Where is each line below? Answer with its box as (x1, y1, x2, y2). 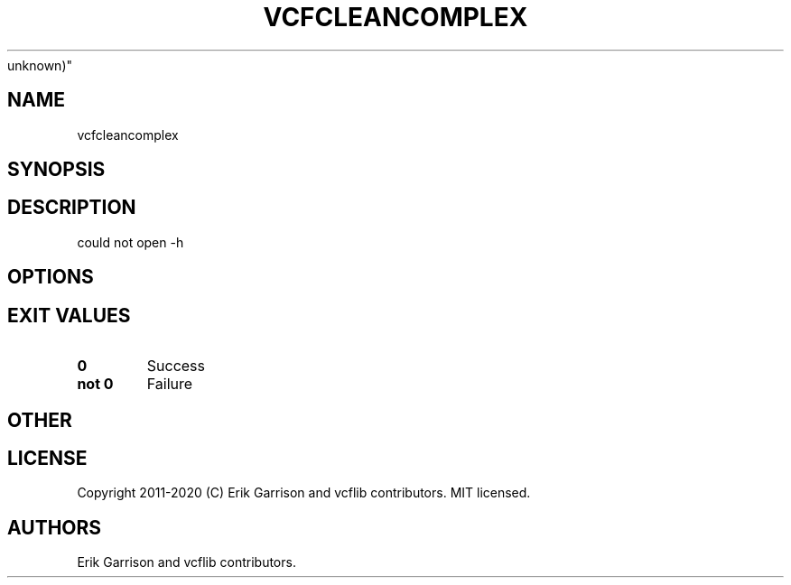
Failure (146, 375, 193, 394)
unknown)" (7, 57, 73, 73)
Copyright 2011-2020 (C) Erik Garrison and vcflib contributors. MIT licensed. (77, 485, 531, 501)
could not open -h (77, 234, 184, 250)
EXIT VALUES (7, 303, 131, 327)
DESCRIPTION (7, 196, 136, 219)
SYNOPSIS (7, 158, 106, 181)
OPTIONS (7, 265, 94, 289)
